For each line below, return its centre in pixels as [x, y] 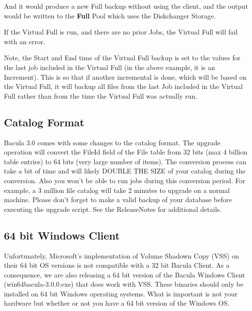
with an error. [25, 41]
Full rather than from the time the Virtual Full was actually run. [101, 95]
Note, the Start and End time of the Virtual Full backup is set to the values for [122, 58]
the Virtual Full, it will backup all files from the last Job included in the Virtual [123, 86]
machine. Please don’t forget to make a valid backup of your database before [118, 199]
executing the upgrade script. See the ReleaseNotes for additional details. [113, 209]
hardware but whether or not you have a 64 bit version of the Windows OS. [117, 303]
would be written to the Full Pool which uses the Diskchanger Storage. [110, 15]
